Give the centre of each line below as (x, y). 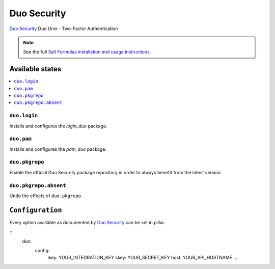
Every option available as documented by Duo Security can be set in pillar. (87, 222)
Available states (35, 69)
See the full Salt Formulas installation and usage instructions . (87, 52)
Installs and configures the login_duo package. (58, 126)
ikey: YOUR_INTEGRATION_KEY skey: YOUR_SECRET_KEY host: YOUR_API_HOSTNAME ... (143, 258)
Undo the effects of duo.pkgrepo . (46, 196)
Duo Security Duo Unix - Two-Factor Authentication (64, 29)
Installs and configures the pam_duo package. (58, 149)
